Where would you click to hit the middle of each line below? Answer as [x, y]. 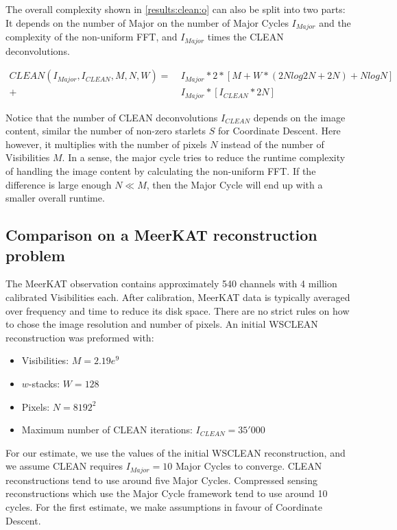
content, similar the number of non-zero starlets [106, 131]
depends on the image [299, 117]
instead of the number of [273, 144]
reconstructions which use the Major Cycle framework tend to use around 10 [167, 493]
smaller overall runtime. [55, 198]
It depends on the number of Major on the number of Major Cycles [147, 22]
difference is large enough [59, 184]
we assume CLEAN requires [64, 466]
